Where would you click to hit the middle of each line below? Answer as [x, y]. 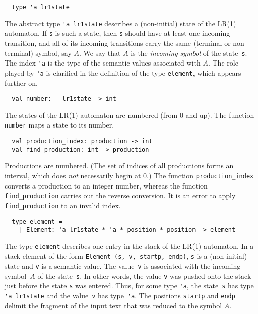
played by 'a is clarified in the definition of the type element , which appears [123, 72]
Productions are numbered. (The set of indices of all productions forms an [119, 166]
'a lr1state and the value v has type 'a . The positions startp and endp [120, 296]
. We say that [100, 53]
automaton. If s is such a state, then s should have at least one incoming [117, 33]
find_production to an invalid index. [63, 205]
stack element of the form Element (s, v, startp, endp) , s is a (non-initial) [126, 256]
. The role [223, 63]
